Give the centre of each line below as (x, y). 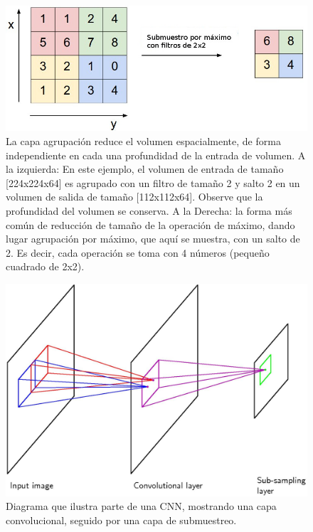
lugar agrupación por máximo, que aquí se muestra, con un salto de (153, 239)
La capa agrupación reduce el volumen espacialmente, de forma (143, 140)
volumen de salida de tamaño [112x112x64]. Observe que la (134, 197)
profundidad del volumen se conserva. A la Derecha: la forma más (149, 210)
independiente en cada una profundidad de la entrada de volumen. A (156, 155)
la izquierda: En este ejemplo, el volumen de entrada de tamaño (145, 169)
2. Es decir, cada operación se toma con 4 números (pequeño (138, 252)
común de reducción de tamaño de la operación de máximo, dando (150, 224)
